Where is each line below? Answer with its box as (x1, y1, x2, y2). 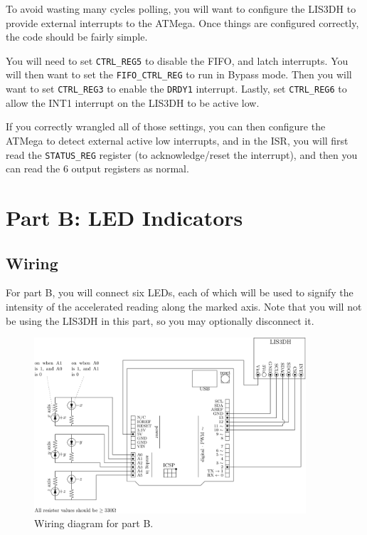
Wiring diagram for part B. (34, 516, 154, 531)
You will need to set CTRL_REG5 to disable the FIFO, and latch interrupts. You (6, 53, 349, 68)
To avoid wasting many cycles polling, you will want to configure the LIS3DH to (6, 1, 356, 16)
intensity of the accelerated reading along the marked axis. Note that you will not (6, 298, 362, 313)
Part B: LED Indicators (6, 202, 243, 232)
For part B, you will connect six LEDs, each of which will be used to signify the (6, 285, 353, 300)
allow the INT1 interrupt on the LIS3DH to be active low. (6, 95, 260, 110)
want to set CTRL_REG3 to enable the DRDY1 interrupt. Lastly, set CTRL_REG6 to (6, 81, 347, 96)
